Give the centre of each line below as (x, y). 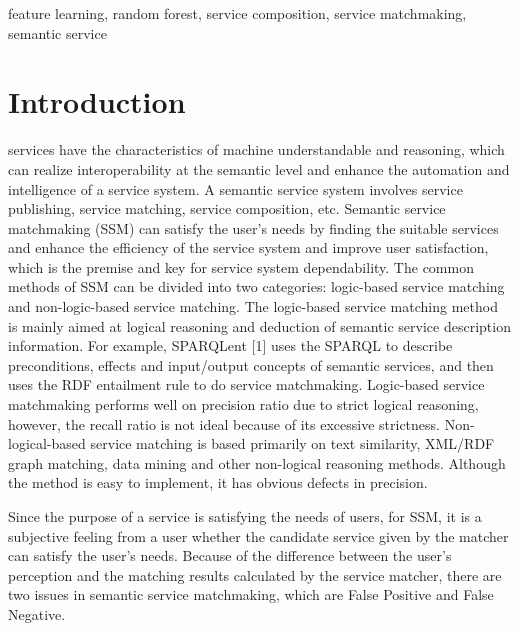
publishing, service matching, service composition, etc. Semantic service (227, 208)
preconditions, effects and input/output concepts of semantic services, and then (251, 364)
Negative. (37, 613)
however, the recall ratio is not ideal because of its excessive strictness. (224, 423)
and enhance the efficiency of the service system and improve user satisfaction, (248, 247)
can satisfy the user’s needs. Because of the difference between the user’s (230, 555)
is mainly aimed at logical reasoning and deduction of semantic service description (259, 325)
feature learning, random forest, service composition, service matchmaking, (237, 13)
